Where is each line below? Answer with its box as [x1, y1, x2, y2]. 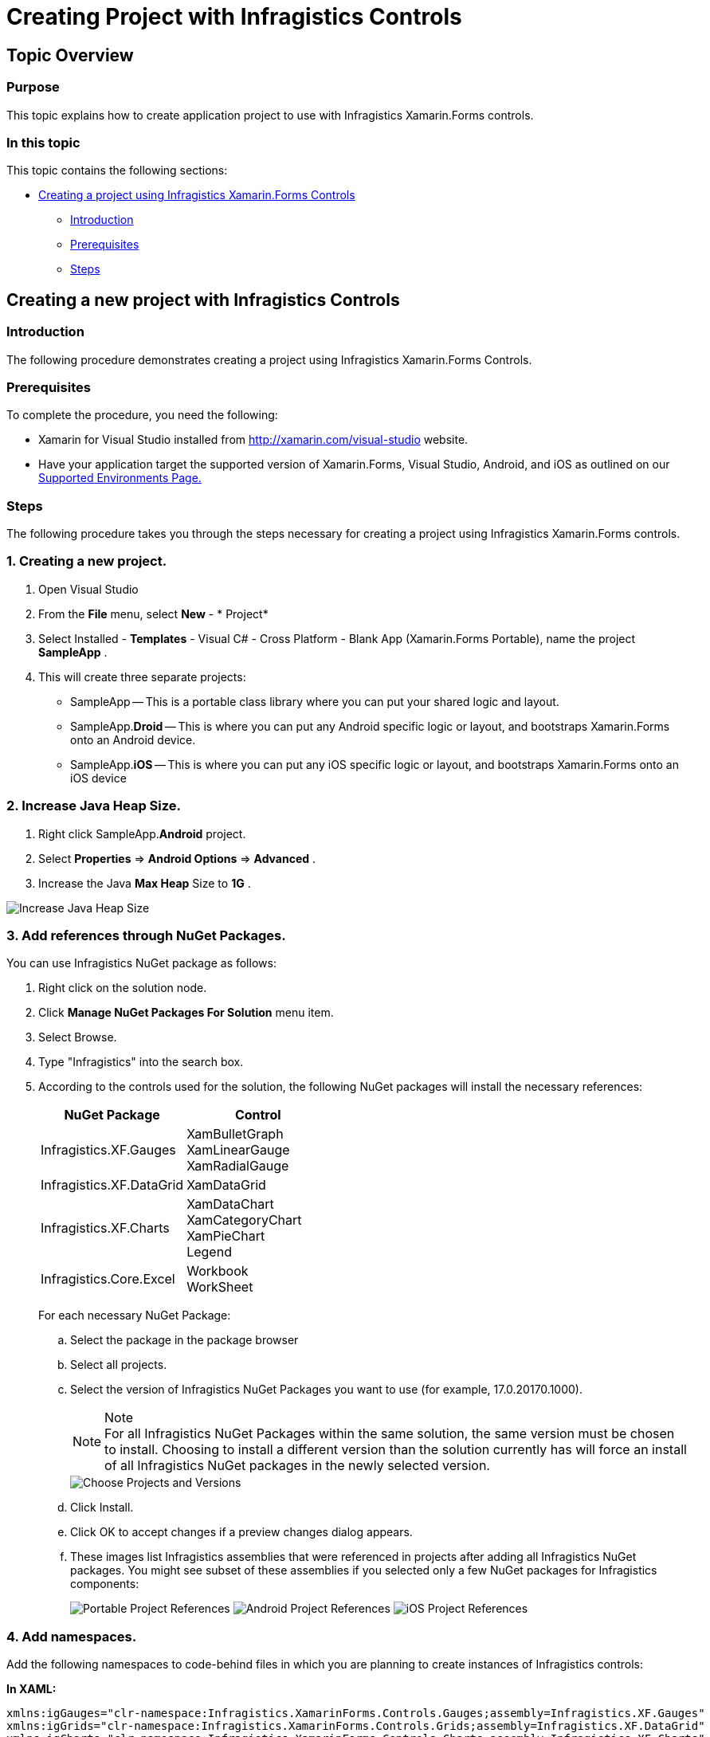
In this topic [6, 134, 80, 151]
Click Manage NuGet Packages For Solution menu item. [38, 1006, 334, 1020]
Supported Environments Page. [38, 471, 202, 485]
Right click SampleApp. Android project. [38, 826, 246, 841]
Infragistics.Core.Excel [41, 1271, 175, 1288]
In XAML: [6, 1682, 57, 1696]
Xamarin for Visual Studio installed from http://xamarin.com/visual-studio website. [38, 433, 469, 447]
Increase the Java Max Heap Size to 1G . [38, 876, 251, 890]
